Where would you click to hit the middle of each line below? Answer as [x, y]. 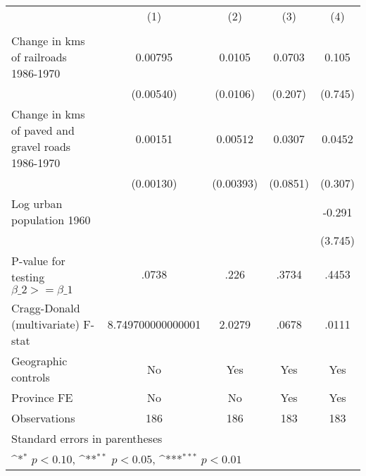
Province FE [42, 397]
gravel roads [41, 146]
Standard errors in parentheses [87, 438]
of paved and [43, 130]
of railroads [39, 57]
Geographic [39, 361]
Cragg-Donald [46, 308]
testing [28, 277]
